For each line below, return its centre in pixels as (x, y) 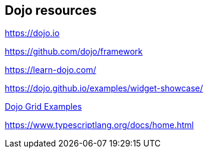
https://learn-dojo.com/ (51, 70)
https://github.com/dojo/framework (74, 52)
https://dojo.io (32, 33)
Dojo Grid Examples (43, 107)
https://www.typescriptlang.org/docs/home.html (99, 125)
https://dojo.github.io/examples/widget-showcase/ (104, 88)
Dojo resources (51, 10)
